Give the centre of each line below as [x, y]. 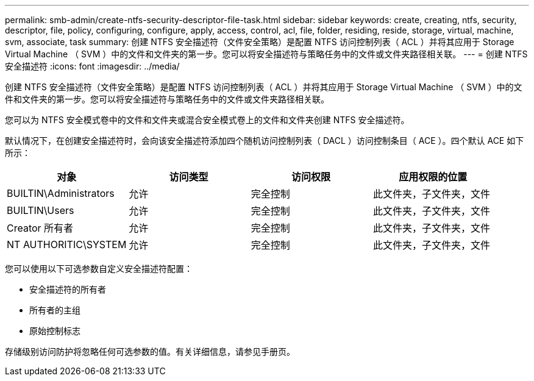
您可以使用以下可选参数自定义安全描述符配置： [99, 269]
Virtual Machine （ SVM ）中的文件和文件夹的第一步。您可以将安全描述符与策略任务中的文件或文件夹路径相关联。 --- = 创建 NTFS [266, 54]
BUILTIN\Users [41, 210]
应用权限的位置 [433, 177]
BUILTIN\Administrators [61, 193]
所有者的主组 [55, 310]
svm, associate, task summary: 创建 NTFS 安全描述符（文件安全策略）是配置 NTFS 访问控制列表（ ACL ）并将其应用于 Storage [260, 42]
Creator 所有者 [40, 228]
